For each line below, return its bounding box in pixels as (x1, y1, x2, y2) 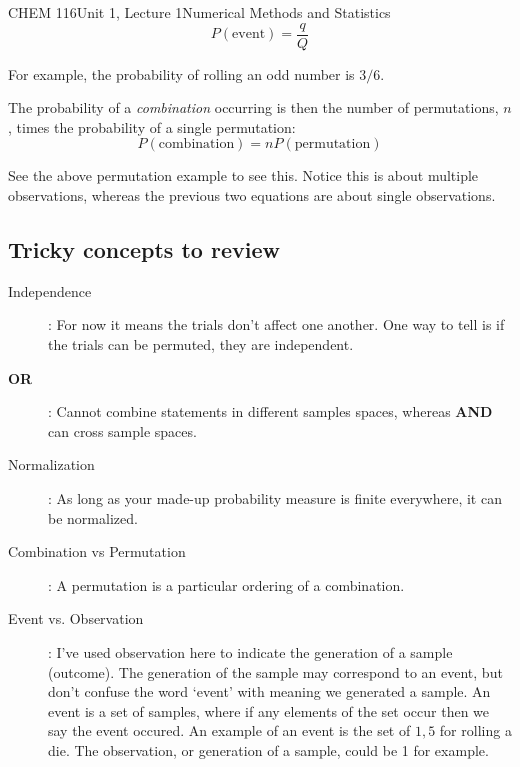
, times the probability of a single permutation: (8, 116, 296, 137)
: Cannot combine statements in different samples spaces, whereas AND (48, 401, 493, 422)
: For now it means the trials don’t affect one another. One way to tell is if (48, 314, 505, 335)
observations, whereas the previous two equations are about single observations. (8, 185, 496, 206)
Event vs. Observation (8, 608, 144, 629)
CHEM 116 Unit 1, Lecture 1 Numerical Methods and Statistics (8, 2, 391, 22)
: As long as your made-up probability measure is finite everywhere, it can (48, 487, 502, 508)
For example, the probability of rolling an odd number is (8, 63, 355, 84)
